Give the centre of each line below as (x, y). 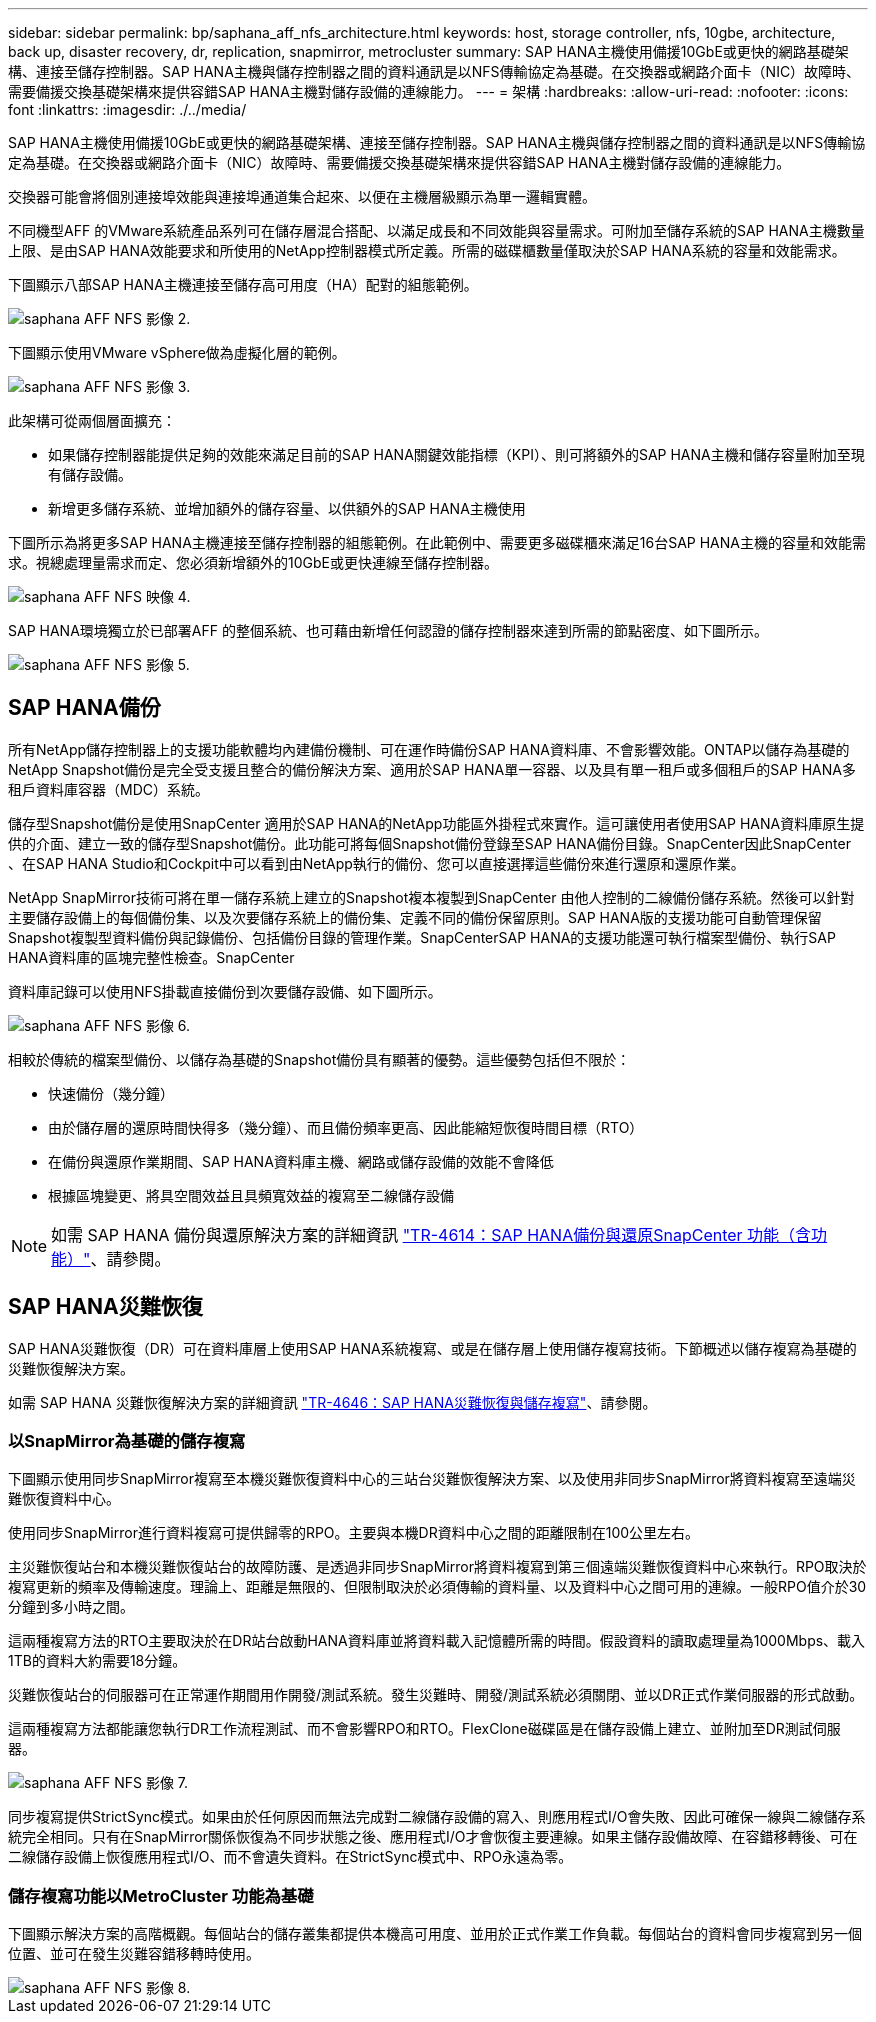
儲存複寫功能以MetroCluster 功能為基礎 (161, 1895)
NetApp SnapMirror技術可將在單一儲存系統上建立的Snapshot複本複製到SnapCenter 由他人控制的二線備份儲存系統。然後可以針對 (431, 897)
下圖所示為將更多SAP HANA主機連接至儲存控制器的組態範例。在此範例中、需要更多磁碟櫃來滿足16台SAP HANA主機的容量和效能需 (437, 542)
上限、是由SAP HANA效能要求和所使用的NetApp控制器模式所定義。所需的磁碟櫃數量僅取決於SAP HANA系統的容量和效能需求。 (427, 250)
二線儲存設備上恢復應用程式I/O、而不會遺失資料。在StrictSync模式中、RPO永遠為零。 (290, 1857)
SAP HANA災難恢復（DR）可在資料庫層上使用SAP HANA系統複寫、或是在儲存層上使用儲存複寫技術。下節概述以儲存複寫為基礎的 (432, 1348)
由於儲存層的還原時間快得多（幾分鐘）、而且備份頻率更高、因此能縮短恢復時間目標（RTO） (346, 1127)
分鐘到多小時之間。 (71, 1607)
